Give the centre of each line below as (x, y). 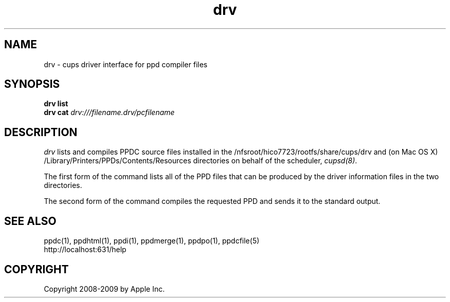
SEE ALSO (30, 221)
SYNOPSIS (32, 84)
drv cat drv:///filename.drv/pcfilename (109, 112)
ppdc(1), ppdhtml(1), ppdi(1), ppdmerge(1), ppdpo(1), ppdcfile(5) (152, 241)
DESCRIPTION (41, 132)
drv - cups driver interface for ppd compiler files (126, 64)
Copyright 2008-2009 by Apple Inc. (104, 289)
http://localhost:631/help (85, 250)
